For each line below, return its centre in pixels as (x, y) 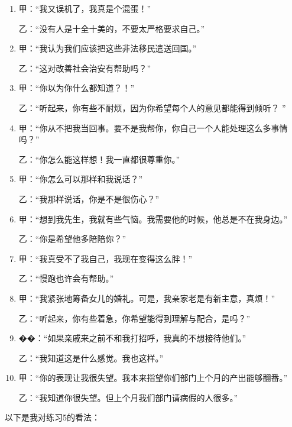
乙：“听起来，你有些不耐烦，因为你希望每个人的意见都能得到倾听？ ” (152, 107)
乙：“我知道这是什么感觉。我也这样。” (91, 358)
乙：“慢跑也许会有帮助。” (66, 278)
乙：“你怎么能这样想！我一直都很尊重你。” (99, 159)
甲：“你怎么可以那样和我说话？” (81, 179)
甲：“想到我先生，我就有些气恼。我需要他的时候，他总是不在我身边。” (153, 219)
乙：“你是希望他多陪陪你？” (72, 239)
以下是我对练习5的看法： (52, 417)
